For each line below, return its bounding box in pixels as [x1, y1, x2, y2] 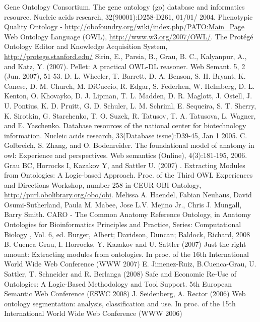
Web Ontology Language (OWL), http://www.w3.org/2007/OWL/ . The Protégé [4, 31, 253, 41]
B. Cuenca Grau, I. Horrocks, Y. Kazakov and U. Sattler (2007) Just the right [4, 239, 246, 249]
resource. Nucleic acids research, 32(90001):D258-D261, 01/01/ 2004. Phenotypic [4, 11, 253, 22]
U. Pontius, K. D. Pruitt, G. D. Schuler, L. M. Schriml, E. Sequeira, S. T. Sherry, [4, 100, 256, 111]
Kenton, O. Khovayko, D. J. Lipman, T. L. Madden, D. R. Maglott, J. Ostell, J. [4, 90, 252, 101]
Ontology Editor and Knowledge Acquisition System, [4, 41, 168, 51]
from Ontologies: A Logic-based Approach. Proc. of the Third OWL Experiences [4, 170, 253, 180]
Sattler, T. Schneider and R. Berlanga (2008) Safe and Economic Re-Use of [4, 269, 237, 279]
